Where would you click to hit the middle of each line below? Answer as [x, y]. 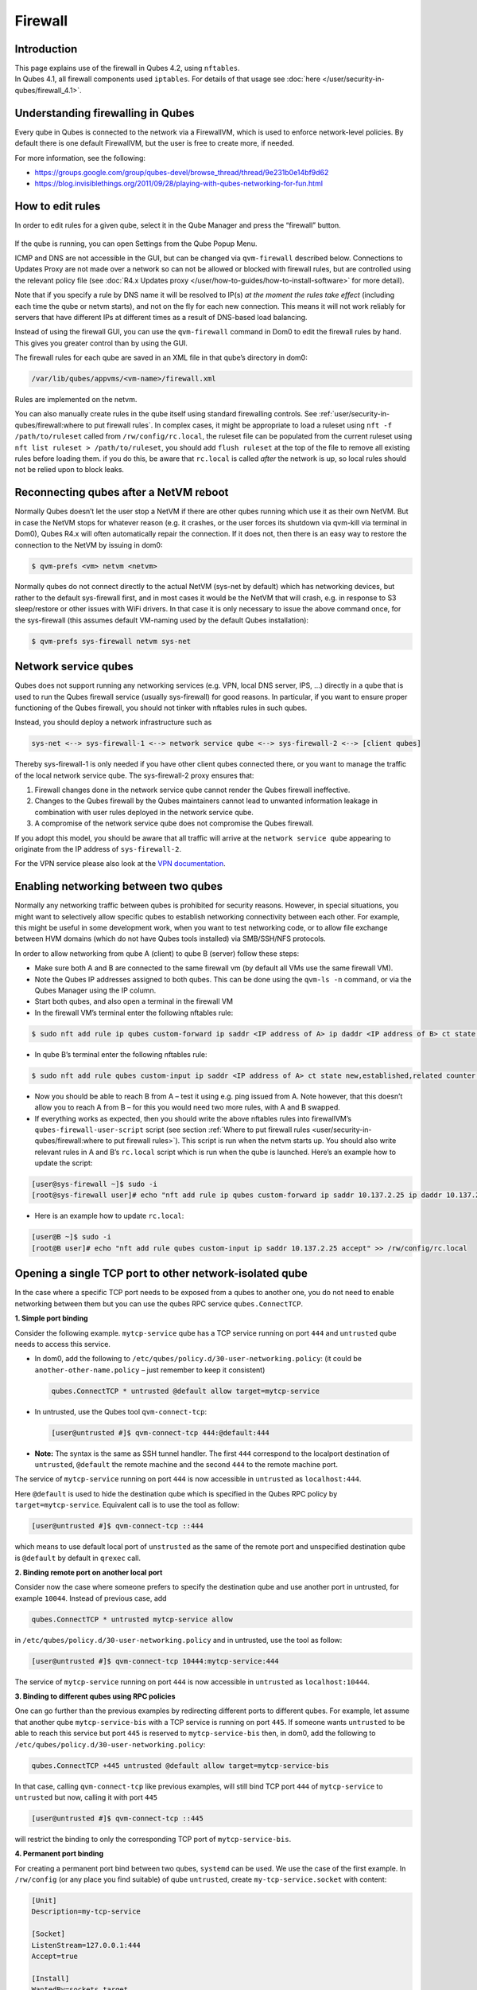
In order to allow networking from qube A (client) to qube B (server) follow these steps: [157, 953]
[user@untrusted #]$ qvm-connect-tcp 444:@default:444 [160, 1432]
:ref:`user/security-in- [355, 414]
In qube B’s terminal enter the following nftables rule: [121, 1054]
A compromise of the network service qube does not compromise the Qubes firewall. [174, 823]
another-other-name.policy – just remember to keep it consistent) [150, 1370]
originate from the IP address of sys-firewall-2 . [98, 849]
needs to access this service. [63, 1344]
